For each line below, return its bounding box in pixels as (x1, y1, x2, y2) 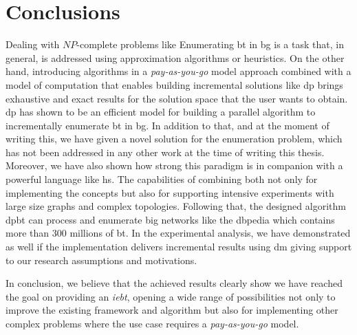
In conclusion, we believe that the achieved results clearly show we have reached (6, 276, 343, 290)
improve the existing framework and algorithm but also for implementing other (6, 303, 338, 317)
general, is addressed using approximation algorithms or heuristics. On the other (6, 50, 345, 65)
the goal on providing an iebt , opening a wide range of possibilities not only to (6, 289, 336, 303)
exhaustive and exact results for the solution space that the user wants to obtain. (6, 91, 348, 105)
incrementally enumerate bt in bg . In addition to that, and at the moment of (6, 118, 329, 132)
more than (6, 226, 50, 240)
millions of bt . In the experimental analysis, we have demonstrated (69, 226, 351, 240)
